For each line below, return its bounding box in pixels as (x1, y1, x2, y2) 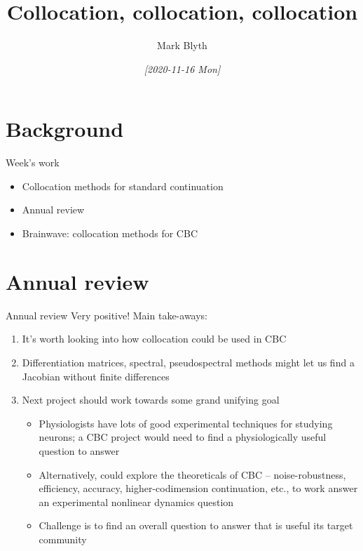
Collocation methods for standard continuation (22, 178, 224, 193)
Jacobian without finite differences (22, 369, 170, 383)
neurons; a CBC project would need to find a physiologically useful (39, 430, 327, 444)
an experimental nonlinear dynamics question (39, 494, 234, 509)
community (39, 531, 87, 546)
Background (6, 114, 124, 143)
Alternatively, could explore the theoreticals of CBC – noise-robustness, (39, 467, 346, 482)
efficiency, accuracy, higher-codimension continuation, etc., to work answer (39, 481, 358, 496)
